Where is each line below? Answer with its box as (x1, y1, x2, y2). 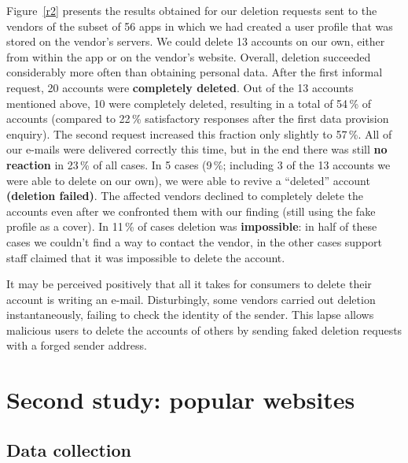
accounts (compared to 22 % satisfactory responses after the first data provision (6, 110, 389, 127)
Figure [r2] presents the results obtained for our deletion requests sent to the (6, 2, 377, 18)
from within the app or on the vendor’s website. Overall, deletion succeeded (6, 48, 371, 65)
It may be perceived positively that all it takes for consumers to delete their (6, 276, 372, 292)
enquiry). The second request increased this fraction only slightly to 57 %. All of (6, 125, 392, 142)
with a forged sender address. (6, 337, 147, 354)
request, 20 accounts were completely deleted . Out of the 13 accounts (6, 79, 354, 95)
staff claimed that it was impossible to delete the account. (6, 249, 285, 265)
